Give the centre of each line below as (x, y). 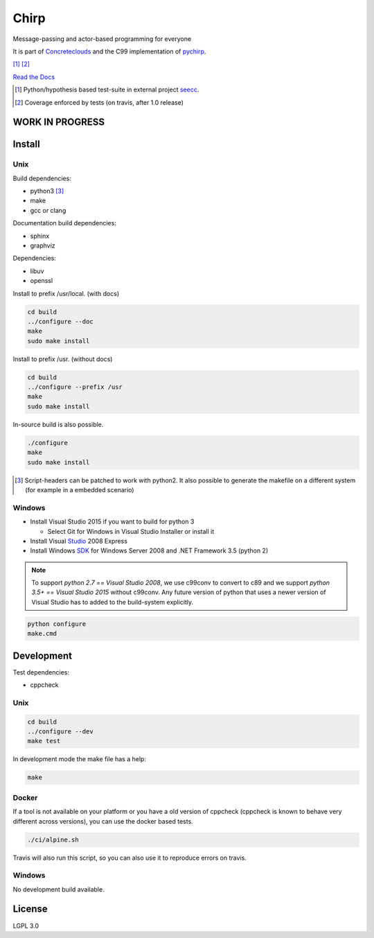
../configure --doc (60, 321)
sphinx (40, 236)
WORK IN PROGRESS (59, 122)
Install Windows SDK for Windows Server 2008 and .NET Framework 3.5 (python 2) (149, 550)
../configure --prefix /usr (75, 387)
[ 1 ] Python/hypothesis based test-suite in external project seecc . (107, 89)
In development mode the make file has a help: (80, 759)
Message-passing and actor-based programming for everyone (102, 39)
